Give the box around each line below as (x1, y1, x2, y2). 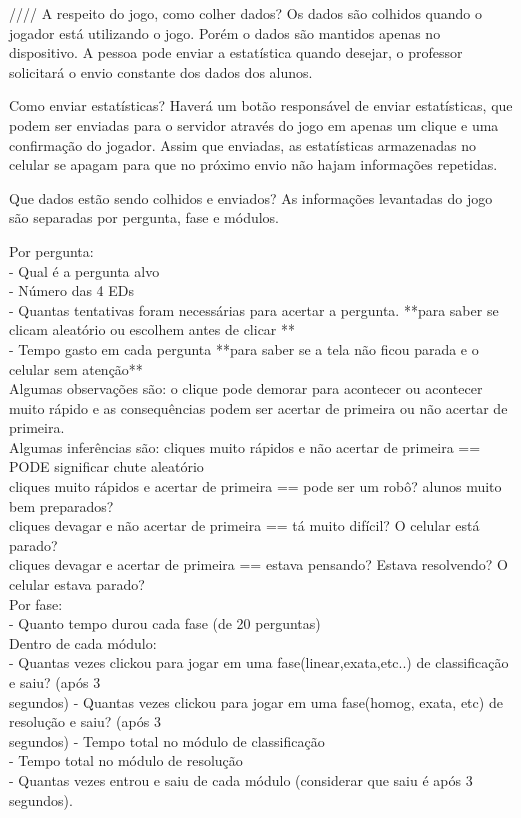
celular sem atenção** (9, 358, 143, 379)
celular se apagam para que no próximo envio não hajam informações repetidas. (9, 154, 498, 175)
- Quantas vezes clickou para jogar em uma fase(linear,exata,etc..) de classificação (9, 652, 509, 673)
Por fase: (9, 593, 63, 614)
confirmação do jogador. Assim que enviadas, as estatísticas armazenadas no (9, 134, 476, 155)
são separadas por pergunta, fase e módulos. (9, 207, 280, 228)
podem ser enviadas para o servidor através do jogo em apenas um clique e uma (9, 114, 499, 135)
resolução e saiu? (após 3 (9, 711, 161, 732)
